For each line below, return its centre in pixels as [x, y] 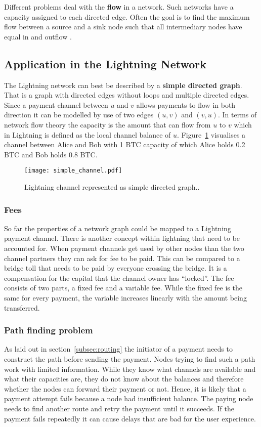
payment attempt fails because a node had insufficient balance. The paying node [129, 398]
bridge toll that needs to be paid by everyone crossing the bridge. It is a [116, 268]
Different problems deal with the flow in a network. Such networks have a [119, 7]
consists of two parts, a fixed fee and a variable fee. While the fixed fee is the [123, 288]
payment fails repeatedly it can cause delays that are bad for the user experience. [130, 418]
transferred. [22, 307]
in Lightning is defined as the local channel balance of [88, 134]
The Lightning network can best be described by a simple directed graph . [123, 85]
